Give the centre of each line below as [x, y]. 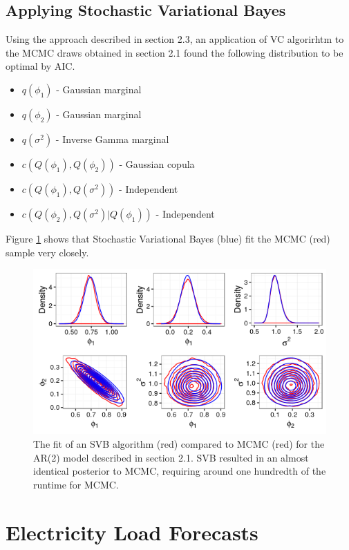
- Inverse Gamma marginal [112, 139]
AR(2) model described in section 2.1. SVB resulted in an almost [171, 457]
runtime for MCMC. [76, 484]
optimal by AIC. [40, 66]
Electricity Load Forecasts [132, 532]
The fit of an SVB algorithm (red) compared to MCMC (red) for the [179, 444]
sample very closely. [47, 252]
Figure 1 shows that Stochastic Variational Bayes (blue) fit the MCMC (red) [168, 238]
